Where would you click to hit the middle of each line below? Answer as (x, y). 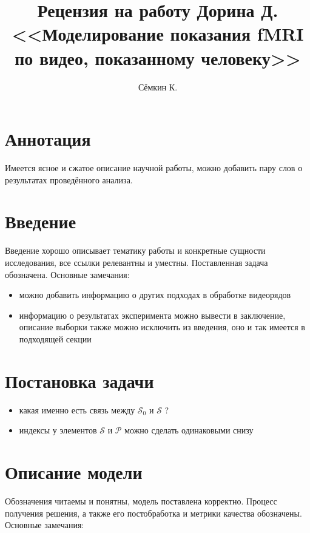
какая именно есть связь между (77, 409)
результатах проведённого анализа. (69, 179)
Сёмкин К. (158, 87)
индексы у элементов (58, 430)
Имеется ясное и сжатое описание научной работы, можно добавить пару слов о (154, 168)
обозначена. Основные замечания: (67, 274)
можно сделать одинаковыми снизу (189, 430)
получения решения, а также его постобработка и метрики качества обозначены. (153, 513)
